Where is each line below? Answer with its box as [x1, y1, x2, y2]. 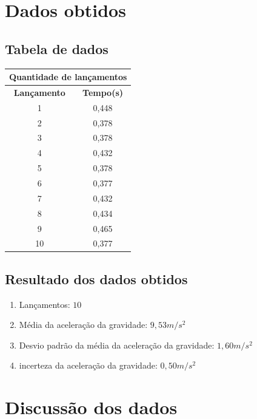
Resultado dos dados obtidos [5, 269, 188, 288]
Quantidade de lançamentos [9, 70, 127, 83]
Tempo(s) [82, 86, 124, 98]
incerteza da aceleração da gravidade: [19, 359, 158, 372]
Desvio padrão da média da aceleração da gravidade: [19, 338, 215, 351]
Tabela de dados [5, 39, 108, 58]
